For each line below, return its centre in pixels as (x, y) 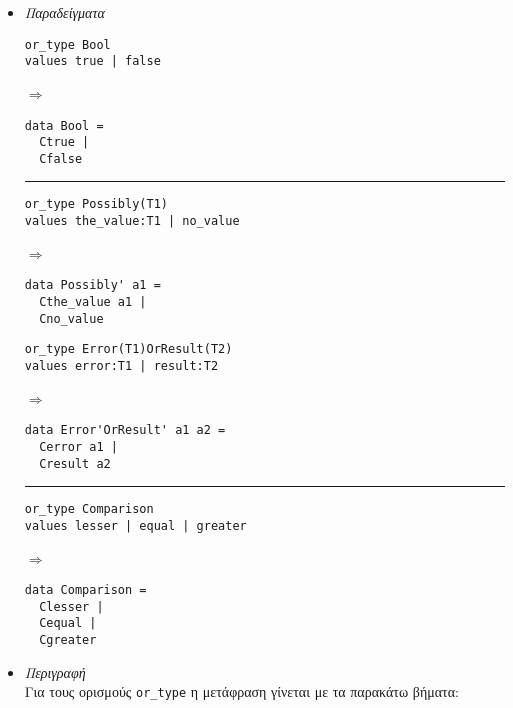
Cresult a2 (75, 463)
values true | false (92, 61)
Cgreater (68, 640)
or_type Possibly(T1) (96, 204)
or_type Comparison (89, 509)
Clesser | (71, 606)
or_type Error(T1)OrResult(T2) (128, 349)
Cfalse (61, 158)
